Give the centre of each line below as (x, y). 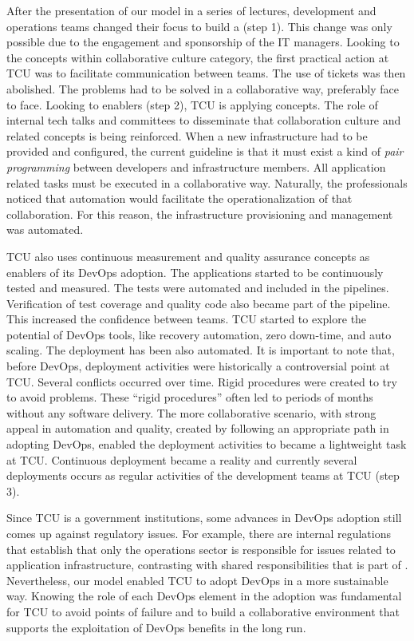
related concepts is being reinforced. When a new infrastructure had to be (187, 135)
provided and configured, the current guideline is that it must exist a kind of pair (205, 151)
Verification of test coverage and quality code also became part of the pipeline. (199, 303)
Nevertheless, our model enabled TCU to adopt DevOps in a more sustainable (197, 580)
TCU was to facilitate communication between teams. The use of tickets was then (206, 73)
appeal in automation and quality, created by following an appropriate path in (198, 428)
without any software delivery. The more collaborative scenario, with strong (191, 412)
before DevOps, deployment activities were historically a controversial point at (198, 366)
